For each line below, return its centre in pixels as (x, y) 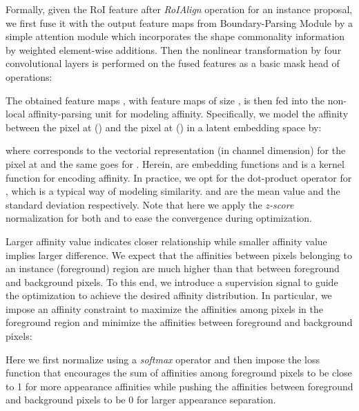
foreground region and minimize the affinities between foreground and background (179, 322)
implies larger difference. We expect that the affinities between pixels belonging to (179, 255)
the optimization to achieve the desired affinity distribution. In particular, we (169, 295)
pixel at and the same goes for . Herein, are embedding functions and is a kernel (175, 163)
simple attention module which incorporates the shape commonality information (175, 36)
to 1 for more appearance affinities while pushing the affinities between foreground (179, 386)
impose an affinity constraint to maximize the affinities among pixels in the (164, 308)
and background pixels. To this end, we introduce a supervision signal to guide (172, 281)
